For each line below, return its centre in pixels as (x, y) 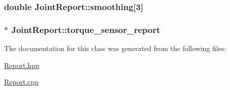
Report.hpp (22, 65)
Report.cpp (21, 82)
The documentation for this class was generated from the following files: (115, 48)
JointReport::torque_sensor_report (86, 29)
